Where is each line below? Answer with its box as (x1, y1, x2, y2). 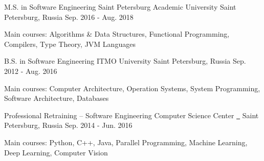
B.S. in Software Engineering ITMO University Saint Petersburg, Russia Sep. (4, 56, 246, 66)
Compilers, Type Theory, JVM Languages (4, 38, 136, 49)
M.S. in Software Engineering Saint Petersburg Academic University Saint (4, 2, 236, 12)
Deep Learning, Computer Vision (4, 147, 108, 157)
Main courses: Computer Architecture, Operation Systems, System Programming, (4, 83, 260, 93)
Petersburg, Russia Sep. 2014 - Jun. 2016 (4, 120, 133, 130)
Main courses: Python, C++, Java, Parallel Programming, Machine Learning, (4, 137, 248, 147)
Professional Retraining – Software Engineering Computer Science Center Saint (4, 110, 259, 120)
